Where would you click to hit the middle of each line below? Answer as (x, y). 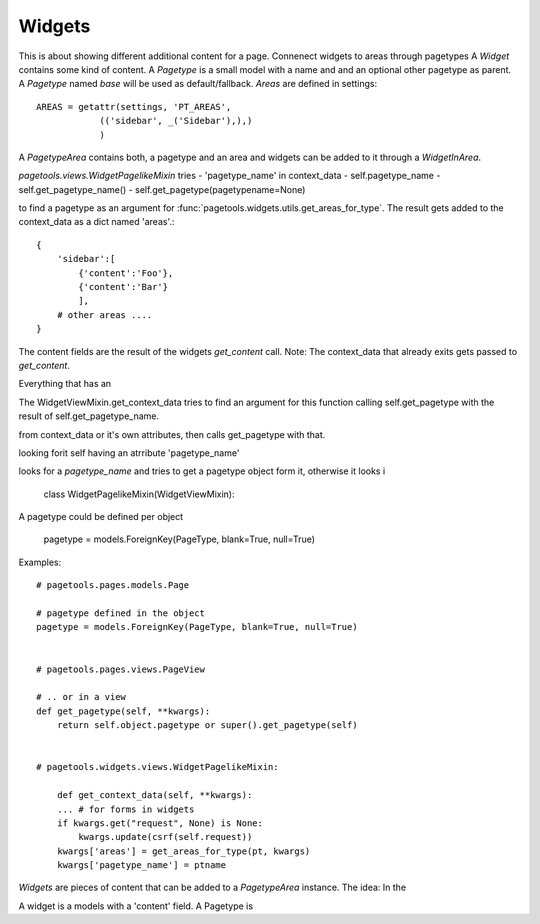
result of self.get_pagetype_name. (89, 416)
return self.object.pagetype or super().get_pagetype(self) (207, 725)
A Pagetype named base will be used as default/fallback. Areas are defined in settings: (198, 84)
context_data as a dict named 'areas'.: (96, 222)
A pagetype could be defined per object (101, 517)
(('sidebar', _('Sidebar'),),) (176, 121)
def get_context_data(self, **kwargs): (154, 795)
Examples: (40, 562)
